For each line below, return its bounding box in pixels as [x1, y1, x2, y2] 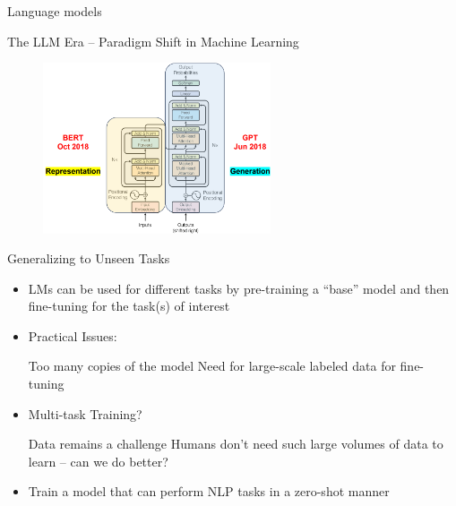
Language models [7, 2, 102, 20]
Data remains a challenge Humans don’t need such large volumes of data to [28, 434, 443, 453]
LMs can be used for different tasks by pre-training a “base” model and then [28, 279, 450, 297]
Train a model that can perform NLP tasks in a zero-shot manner [28, 482, 390, 501]
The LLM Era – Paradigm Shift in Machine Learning [7, 31, 299, 50]
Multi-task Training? [28, 404, 142, 423]
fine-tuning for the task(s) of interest [28, 296, 230, 315]
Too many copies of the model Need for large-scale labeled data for [28, 356, 396, 375]
